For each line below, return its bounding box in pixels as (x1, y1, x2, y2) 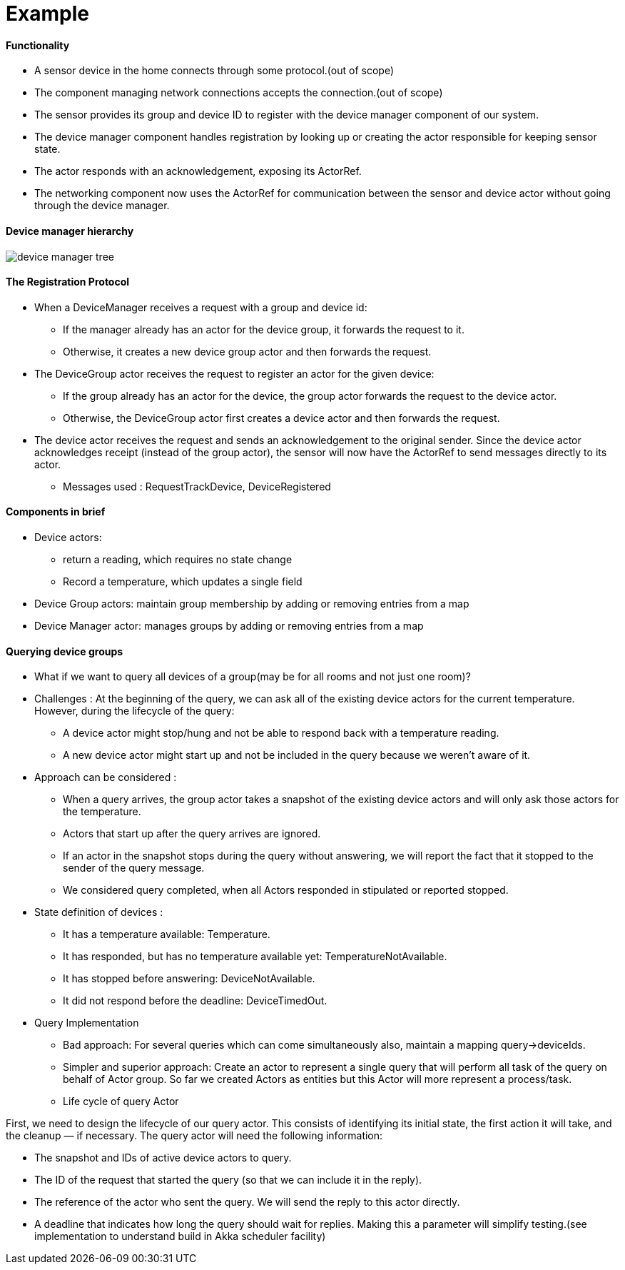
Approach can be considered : (34, 771, 177, 784)
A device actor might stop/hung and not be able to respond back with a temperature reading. (63, 727, 499, 740)
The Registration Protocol (6, 276, 130, 288)
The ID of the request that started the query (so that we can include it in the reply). (34, 1174, 422, 1186)
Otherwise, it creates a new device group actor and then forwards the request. (63, 345, 432, 358)
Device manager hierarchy (6, 224, 134, 237)
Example (6, 1, 89, 26)
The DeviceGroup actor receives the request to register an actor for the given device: (34, 367, 435, 380)
